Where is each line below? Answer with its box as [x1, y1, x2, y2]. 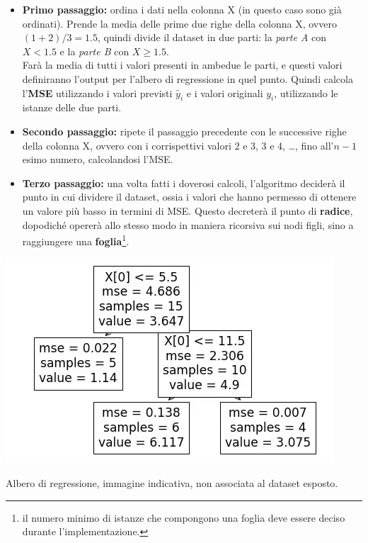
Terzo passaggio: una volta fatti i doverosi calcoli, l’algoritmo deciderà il [22, 175, 345, 190]
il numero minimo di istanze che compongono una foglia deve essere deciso [22, 510, 345, 525]
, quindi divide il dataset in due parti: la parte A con [97, 30, 327, 45]
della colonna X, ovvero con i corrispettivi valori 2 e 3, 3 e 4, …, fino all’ [22, 138, 334, 152]
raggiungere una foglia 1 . [22, 232, 130, 248]
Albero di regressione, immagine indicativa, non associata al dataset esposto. [6, 475, 338, 490]
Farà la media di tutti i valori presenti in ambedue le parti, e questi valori [22, 57, 343, 72]
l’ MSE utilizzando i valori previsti [22, 85, 173, 100]
